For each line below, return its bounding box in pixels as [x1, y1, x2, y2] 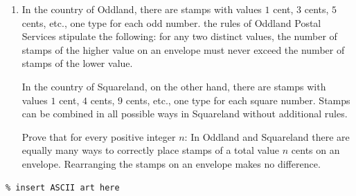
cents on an [291, 143, 340, 157]
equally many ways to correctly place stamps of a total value [21, 143, 280, 157]
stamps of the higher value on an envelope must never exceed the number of [21, 42, 345, 57]
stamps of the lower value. [21, 56, 133, 70]
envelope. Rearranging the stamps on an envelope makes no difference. [21, 156, 321, 170]
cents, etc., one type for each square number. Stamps [125, 92, 350, 107]
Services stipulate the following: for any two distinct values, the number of [21, 29, 337, 43]
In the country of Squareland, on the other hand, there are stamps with [21, 79, 326, 93]
